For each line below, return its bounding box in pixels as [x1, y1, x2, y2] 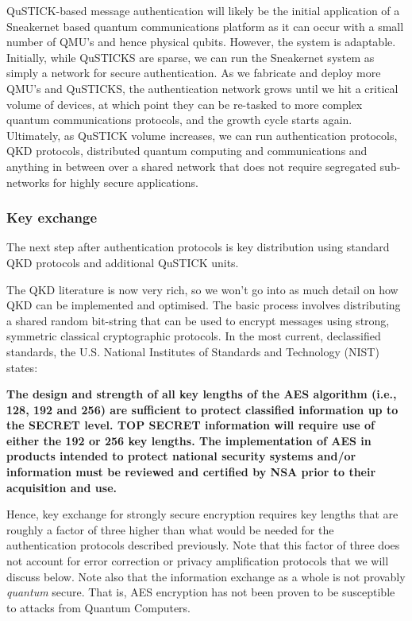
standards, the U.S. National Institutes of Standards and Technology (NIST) [6, 343, 379, 359]
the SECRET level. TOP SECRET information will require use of [6, 417, 375, 433]
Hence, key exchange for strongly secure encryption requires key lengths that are [6, 506, 399, 522]
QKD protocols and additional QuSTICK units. [6, 254, 239, 270]
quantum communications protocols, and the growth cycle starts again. [6, 111, 352, 128]
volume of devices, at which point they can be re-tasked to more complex [6, 95, 363, 112]
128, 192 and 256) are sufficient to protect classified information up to [6, 401, 399, 417]
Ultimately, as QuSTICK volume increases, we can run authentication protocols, [6, 126, 398, 143]
